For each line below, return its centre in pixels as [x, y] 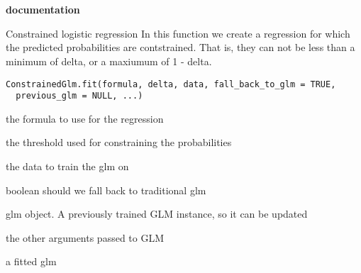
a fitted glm [31, 261]
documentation [43, 10]
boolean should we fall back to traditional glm [106, 190]
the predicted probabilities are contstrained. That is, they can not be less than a [180, 47]
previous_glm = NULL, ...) [79, 96]
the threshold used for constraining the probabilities [119, 142]
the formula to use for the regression [85, 118]
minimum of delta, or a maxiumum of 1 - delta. [109, 61]
